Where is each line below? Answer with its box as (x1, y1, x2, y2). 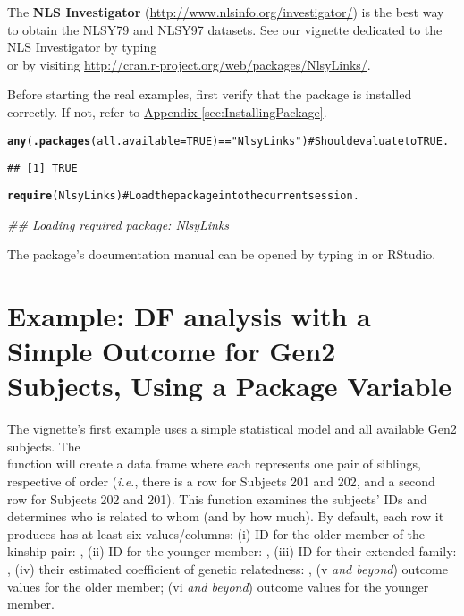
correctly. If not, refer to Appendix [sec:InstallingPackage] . (7, 102, 327, 121)
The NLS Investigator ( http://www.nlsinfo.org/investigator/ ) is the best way (7, 3, 444, 21)
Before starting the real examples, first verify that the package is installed (7, 85, 412, 104)
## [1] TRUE (7, 162, 78, 175)
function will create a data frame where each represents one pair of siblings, (7, 454, 421, 473)
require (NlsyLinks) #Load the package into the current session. (7, 189, 359, 202)
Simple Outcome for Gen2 (7, 333, 336, 369)
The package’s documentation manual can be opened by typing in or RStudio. (7, 245, 436, 264)
